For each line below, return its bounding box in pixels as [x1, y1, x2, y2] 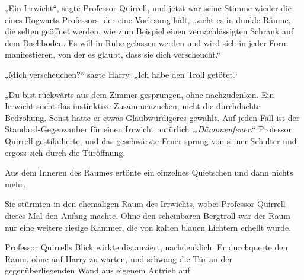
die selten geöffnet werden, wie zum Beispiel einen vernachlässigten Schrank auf [5, 25, 294, 37]
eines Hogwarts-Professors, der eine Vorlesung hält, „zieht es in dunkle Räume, [5, 13, 291, 26]
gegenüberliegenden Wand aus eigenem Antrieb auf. [5, 264, 193, 276]
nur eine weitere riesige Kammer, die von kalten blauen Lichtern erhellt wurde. [5, 221, 292, 233]
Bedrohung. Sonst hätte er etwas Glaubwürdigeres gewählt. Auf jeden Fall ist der [5, 111, 300, 123]
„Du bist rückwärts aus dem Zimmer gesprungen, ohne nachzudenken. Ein [5, 88, 274, 100]
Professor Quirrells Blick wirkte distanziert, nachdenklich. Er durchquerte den [5, 241, 288, 253]
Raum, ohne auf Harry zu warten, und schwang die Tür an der [5, 252, 233, 265]
